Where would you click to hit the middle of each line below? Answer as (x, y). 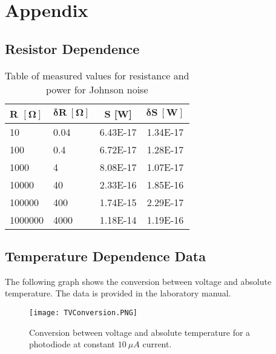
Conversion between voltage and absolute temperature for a (140, 332)
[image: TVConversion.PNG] (83, 312)
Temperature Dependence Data (105, 255)
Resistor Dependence (72, 48)
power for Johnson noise (97, 89)
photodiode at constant (72, 344)
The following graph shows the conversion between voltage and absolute (138, 281)
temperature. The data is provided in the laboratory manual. (118, 293)
